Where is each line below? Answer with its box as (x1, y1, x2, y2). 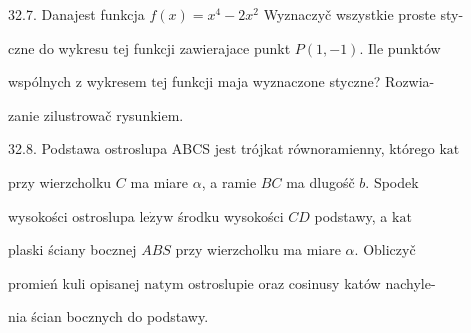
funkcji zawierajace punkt (133, 37, 291, 58)
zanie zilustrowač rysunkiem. (8, 104, 184, 125)
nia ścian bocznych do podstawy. (8, 306, 209, 327)
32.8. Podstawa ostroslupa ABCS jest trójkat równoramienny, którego (8, 138, 435, 159)
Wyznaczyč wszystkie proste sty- (263, 4, 464, 24)
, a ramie (201, 171, 257, 192)
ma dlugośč (286, 171, 355, 192)
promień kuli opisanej (8, 272, 140, 293)
